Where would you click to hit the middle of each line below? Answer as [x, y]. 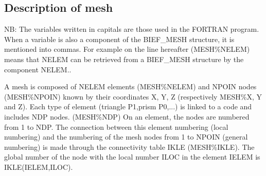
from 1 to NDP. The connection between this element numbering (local [116, 126]
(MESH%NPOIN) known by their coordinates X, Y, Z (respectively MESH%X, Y [133, 96]
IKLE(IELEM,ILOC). [39, 167]
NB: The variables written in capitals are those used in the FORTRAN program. [132, 29]
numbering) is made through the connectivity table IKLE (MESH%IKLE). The [129, 146]
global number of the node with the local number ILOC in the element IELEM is [132, 157]
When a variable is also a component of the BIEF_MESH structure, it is [119, 39]
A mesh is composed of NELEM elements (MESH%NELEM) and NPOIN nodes [130, 86]
